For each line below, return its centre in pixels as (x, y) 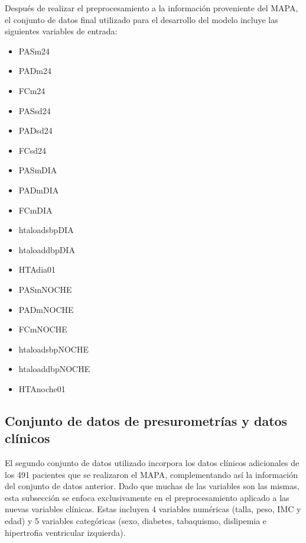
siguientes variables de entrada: (61, 31)
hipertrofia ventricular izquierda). (65, 532)
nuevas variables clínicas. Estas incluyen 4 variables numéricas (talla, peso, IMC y (153, 509)
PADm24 (35, 71)
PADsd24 (35, 130)
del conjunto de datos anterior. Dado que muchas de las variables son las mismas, (152, 486)
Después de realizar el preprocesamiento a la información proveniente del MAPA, (152, 8)
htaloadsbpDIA (46, 230)
